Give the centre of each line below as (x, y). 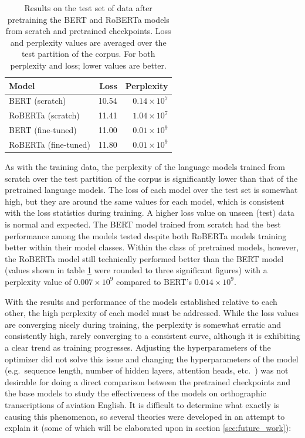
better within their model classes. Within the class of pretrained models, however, (152, 247)
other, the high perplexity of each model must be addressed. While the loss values (152, 313)
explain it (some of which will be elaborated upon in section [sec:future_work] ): (148, 428)
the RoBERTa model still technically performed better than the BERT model (144, 258)
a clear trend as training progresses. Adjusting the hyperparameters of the (138, 347)
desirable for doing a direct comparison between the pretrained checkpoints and (148, 381)
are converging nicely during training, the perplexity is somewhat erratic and (143, 324)
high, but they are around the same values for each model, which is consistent (145, 201)
